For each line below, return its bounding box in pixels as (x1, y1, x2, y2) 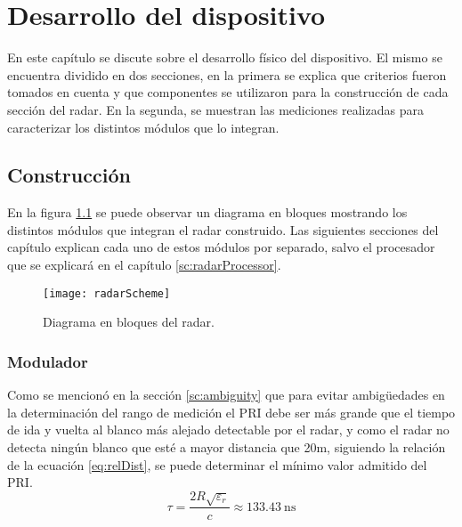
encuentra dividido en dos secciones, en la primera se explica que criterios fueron (7, 65, 447, 84)
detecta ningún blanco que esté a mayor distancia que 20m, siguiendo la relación (7, 437, 446, 456)
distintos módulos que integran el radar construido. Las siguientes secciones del (7, 220, 439, 239)
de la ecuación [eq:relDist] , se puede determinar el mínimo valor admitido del (7, 455, 427, 474)
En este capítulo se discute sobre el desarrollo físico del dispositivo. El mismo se (7, 48, 442, 67)
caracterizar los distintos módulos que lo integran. (7, 118, 280, 136)
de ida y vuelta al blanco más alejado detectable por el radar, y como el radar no (7, 420, 450, 439)
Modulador (7, 350, 88, 372)
